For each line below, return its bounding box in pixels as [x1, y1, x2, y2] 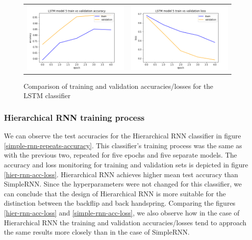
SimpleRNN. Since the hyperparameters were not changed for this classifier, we [4, 179, 242, 189]
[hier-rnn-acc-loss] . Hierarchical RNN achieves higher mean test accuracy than [4, 169, 238, 179]
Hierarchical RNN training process [4, 111, 145, 123]
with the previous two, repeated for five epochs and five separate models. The [4, 150, 237, 160]
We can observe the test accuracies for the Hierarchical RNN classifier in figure [4, 131, 241, 141]
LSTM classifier [24, 90, 71, 101]
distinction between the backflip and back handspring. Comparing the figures [4, 198, 236, 208]
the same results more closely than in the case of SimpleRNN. [4, 227, 190, 237]
